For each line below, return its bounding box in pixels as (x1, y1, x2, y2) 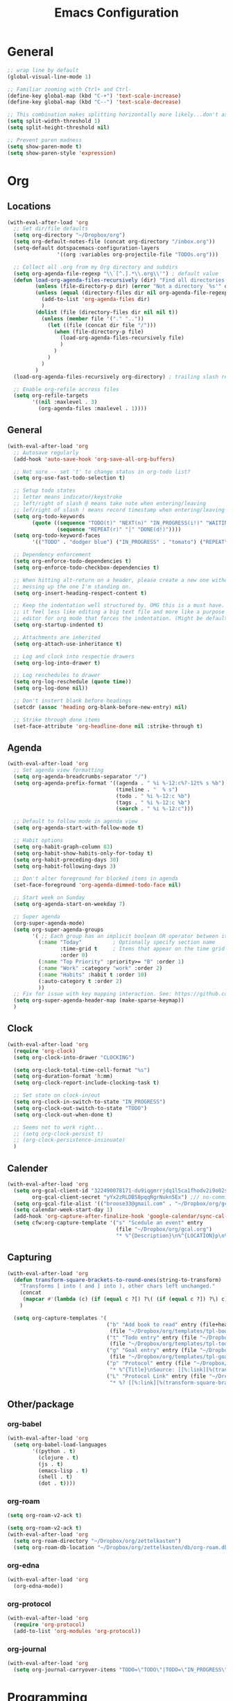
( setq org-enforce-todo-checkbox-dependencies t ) (13, 564, 159, 571)
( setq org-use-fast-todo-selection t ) (13, 475, 126, 481)
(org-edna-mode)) (13, 1583, 64, 1590)
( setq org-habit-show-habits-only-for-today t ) (13, 850, 154, 857)
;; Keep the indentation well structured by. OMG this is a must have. (13, 602, 225, 609)
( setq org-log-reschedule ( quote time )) (13, 678, 132, 685)
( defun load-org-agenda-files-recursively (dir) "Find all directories (13, 276, 225, 284)
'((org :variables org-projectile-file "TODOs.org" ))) (56, 251, 218, 258)
